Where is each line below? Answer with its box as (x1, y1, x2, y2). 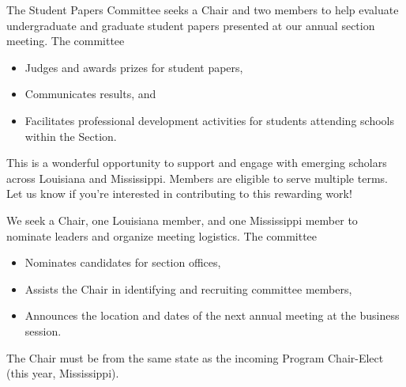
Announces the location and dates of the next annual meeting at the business (24, 307, 400, 324)
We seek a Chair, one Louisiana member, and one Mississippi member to (6, 211, 358, 228)
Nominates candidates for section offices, (24, 254, 221, 271)
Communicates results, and (24, 85, 156, 102)
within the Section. (24, 127, 117, 144)
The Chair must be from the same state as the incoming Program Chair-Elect (6, 349, 384, 366)
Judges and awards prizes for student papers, (24, 59, 243, 75)
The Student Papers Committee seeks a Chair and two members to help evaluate (6, 2, 399, 17)
